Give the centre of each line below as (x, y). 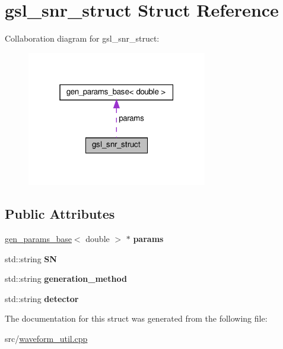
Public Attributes (60, 214)
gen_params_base (38, 239)
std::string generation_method (66, 279)
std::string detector (42, 298)
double (98, 239)
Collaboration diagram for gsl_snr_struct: (82, 38)
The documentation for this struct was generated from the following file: (136, 318)
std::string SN (31, 258)
